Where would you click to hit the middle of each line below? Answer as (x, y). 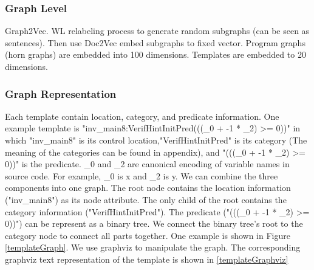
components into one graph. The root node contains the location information (148, 188)
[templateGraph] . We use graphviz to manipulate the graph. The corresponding (153, 247)
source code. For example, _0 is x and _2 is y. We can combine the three (142, 175)
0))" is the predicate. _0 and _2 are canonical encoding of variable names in (147, 164)
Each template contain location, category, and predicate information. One (142, 116)
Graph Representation (61, 93)
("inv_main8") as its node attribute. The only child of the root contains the (146, 199)
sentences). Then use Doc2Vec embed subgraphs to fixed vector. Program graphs (155, 42)
